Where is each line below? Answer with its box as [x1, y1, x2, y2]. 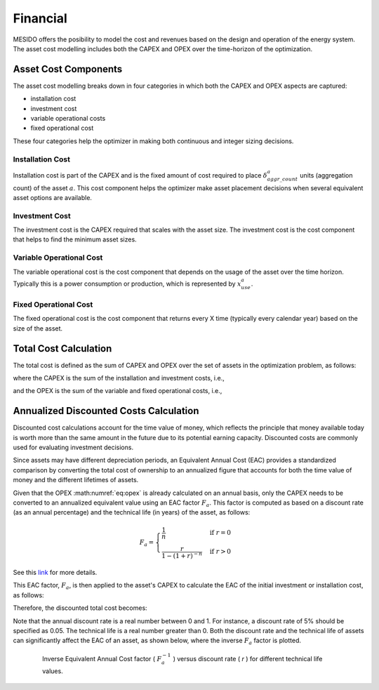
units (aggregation [299, 171, 353, 179]
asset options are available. [13, 193, 93, 201]
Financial [13, 11, 68, 26]
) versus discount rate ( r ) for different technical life [173, 654, 323, 663]
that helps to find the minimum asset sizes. [13, 235, 137, 244]
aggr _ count [267, 175, 298, 183]
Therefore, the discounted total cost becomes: [13, 604, 147, 612]
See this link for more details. [13, 569, 98, 577]
